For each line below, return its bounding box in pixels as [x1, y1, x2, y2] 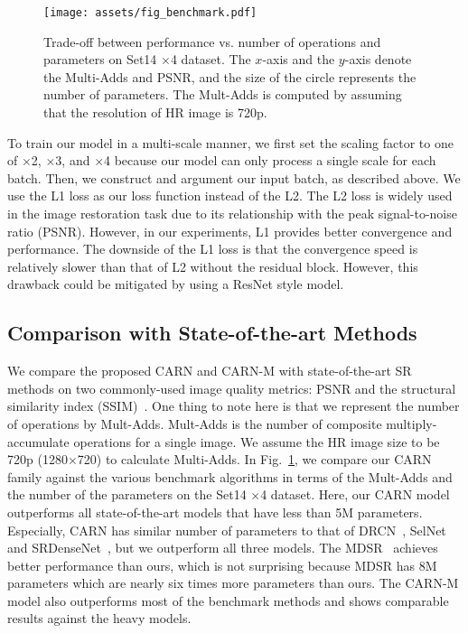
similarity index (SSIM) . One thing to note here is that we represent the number [7, 396, 460, 415]
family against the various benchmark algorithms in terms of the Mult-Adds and [7, 467, 453, 486]
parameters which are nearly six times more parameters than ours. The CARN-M [7, 573, 459, 592]
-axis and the [262, 50, 335, 69]
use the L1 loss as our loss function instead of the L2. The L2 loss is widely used [7, 186, 453, 205]
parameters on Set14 [43, 50, 157, 69]
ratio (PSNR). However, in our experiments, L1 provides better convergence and [7, 221, 453, 240]
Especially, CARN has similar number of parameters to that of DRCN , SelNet [7, 520, 446, 539]
